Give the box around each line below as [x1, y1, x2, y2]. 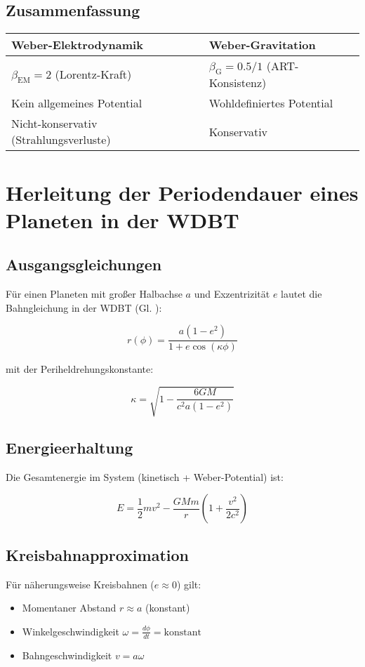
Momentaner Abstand [22, 600, 117, 615]
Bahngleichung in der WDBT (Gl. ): [6, 300, 162, 315]
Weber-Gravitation [208, 37, 316, 53]
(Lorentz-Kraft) [55, 65, 132, 82]
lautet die [281, 286, 322, 301]
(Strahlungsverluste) [11, 131, 111, 148]
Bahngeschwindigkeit [22, 647, 112, 662]
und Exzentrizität [194, 286, 270, 301]
